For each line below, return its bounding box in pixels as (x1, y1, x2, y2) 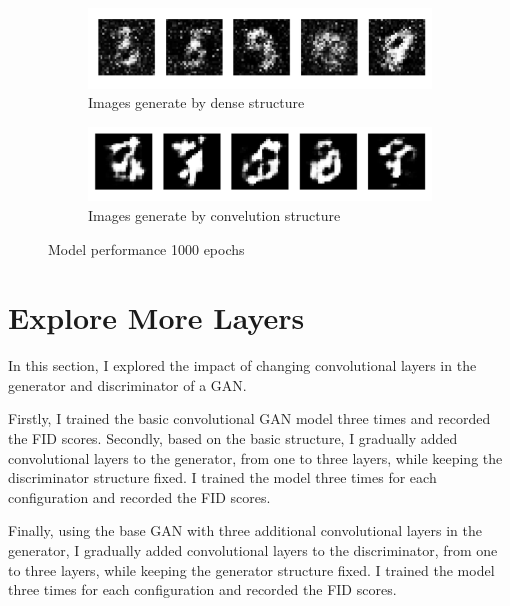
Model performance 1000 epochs (48, 238, 245, 259)
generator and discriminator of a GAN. (8, 374, 247, 395)
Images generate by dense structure (88, 92, 305, 113)
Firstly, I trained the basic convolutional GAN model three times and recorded (8, 408, 491, 429)
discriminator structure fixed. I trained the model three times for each (8, 467, 437, 488)
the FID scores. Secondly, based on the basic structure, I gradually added (8, 428, 458, 449)
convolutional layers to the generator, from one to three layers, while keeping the (8, 447, 503, 468)
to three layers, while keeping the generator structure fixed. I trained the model (8, 559, 495, 580)
